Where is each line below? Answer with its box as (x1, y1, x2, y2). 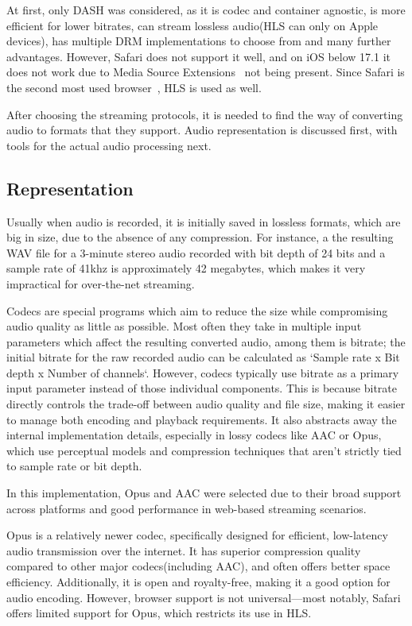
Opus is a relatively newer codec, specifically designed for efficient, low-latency (6, 527, 388, 543)
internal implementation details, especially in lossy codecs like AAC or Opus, (6, 427, 382, 443)
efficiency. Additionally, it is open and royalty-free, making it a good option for (6, 574, 391, 590)
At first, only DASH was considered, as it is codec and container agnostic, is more (6, 2, 406, 17)
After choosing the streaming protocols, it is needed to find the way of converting (6, 106, 403, 122)
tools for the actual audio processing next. (6, 137, 212, 153)
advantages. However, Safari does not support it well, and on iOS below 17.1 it (6, 48, 391, 64)
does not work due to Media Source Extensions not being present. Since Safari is (6, 64, 405, 80)
